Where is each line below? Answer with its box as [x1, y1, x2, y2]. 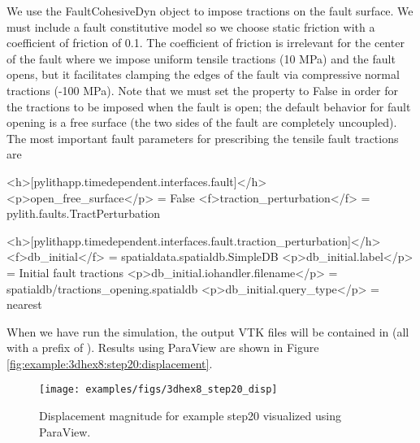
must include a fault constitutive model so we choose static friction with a [6, 18, 375, 35]
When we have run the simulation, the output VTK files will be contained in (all [6, 323, 409, 340]
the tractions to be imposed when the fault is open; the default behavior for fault [6, 98, 411, 115]
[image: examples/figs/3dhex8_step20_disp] [39, 384, 278, 396]
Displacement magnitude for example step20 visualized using [39, 407, 341, 424]
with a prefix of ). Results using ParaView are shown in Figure [6, 339, 319, 356]
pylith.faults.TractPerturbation [6, 205, 161, 222]
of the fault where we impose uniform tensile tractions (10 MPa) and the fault [6, 50, 396, 67]
